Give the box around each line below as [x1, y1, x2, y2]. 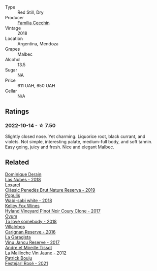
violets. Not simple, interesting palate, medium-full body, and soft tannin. [5, 138, 153, 144]
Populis [5, 192, 21, 198]
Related [5, 158, 30, 167]
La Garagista [5, 234, 31, 240]
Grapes [5, 46, 20, 52]
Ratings [5, 107, 30, 116]
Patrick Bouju [5, 255, 32, 261]
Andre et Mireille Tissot [5, 244, 53, 250]
